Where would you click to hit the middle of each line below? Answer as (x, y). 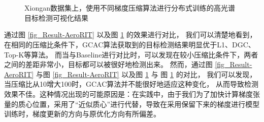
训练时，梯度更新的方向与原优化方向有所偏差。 (82, 114)
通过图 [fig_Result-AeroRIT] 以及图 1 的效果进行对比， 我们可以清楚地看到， (130, 35)
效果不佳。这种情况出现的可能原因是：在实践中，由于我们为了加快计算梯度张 (132, 94)
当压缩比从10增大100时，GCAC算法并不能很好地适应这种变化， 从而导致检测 (131, 84)
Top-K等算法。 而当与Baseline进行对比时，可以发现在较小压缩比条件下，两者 (131, 54)
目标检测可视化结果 (56, 17)
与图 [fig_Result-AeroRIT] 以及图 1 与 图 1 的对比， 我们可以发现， (146, 74)
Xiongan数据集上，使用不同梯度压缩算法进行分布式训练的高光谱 (130, 8)
